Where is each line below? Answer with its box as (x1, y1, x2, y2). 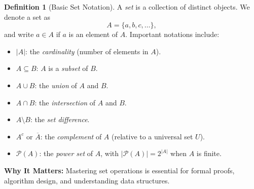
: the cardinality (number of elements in (25, 46, 149, 56)
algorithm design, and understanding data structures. (4, 175, 170, 185)
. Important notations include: (125, 29, 220, 40)
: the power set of (39, 148, 93, 159)
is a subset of (48, 63, 88, 73)
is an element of (68, 29, 118, 40)
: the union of (34, 80, 77, 90)
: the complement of (40, 131, 102, 141)
